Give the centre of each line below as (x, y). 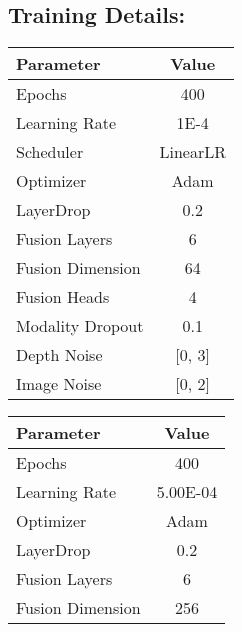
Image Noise (59, 384)
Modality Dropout (80, 326)
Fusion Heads (63, 297)
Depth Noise (59, 355)
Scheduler (50, 152)
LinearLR (192, 152)
